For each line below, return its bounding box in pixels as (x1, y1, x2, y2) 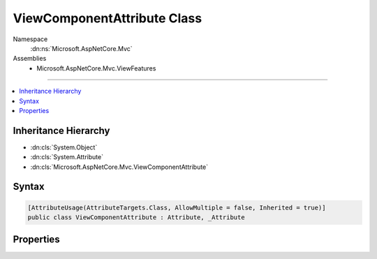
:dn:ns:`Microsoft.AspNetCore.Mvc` (30, 44, 133, 52)
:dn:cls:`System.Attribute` (30, 153, 104, 161)
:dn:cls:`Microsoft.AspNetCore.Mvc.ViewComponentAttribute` (30, 163, 209, 171)
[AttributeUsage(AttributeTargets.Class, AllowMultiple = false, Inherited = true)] (27, 203, 326, 212)
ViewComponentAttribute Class (13, 10, 202, 26)
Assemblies (13, 54, 47, 63)
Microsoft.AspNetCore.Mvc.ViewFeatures (36, 64, 156, 73)
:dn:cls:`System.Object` (30, 143, 98, 151)
